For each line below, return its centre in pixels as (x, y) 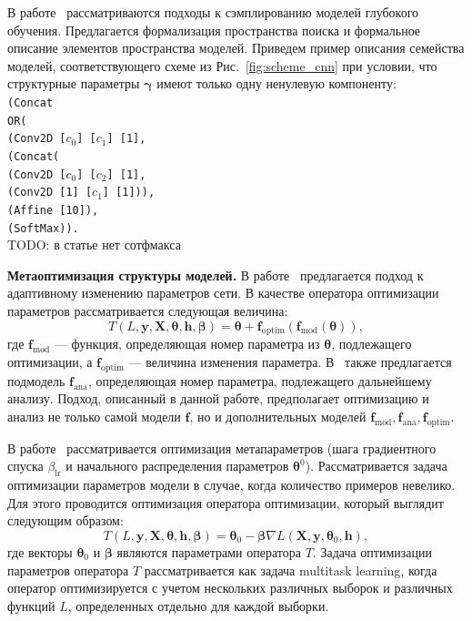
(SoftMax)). (43, 228)
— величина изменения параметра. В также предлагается (290, 361)
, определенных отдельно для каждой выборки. (198, 605)
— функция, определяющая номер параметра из (187, 344)
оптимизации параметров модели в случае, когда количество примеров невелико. (231, 485)
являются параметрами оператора (209, 551)
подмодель (36, 380)
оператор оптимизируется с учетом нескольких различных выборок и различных (230, 588)
